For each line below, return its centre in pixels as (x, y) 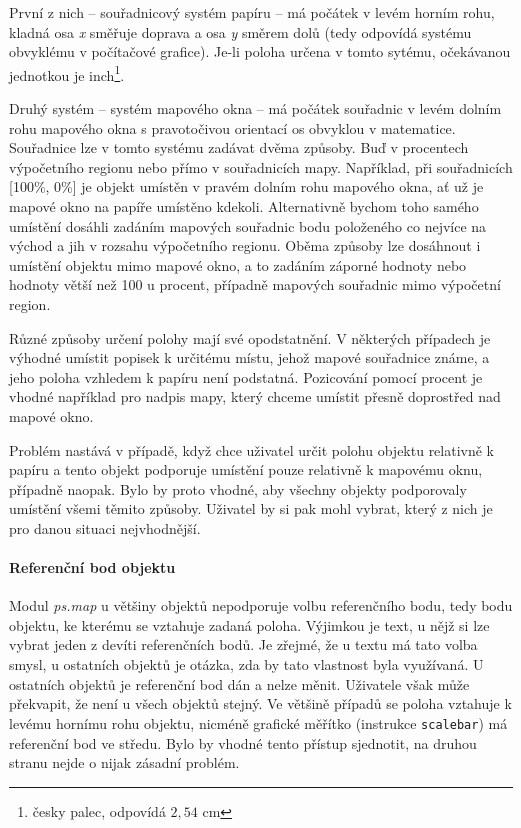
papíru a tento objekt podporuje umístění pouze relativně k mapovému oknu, (246, 469)
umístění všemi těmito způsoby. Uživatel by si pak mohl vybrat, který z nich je (251, 508)
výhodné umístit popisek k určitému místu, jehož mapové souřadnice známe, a (249, 357)
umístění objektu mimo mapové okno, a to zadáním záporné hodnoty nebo (238, 264)
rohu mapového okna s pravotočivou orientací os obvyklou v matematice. (232, 127)
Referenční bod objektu (92, 567)
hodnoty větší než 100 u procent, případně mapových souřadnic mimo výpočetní (255, 284)
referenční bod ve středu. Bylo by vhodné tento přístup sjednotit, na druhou (243, 742)
